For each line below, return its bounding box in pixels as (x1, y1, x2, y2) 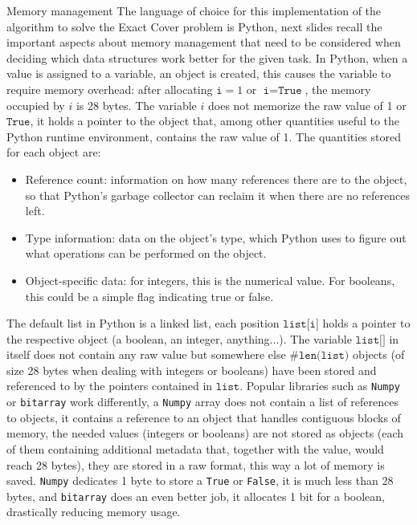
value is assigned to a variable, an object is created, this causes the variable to (6, 65, 391, 82)
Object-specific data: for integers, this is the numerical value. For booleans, (25, 271, 395, 288)
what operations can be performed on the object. (25, 245, 267, 262)
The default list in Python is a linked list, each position (6, 315, 280, 332)
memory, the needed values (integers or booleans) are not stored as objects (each (6, 425, 404, 442)
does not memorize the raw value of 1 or (207, 96, 407, 113)
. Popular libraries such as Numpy (239, 377, 400, 394)
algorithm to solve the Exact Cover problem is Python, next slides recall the (6, 18, 382, 35)
